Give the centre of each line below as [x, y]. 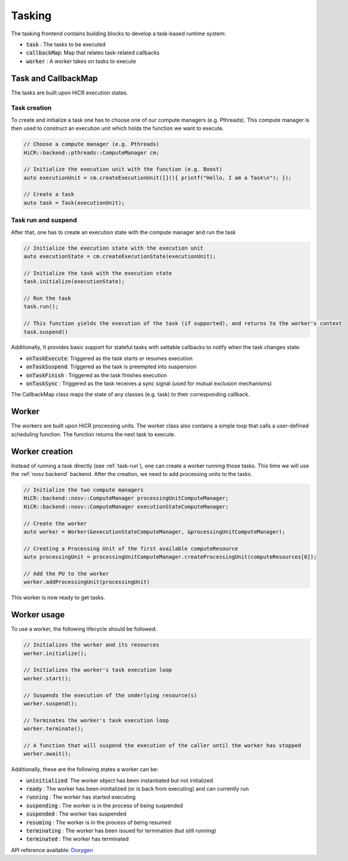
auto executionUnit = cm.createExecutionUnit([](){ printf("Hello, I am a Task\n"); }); [158, 178]
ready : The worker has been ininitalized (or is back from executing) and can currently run [138, 789]
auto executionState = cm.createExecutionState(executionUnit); [120, 256]
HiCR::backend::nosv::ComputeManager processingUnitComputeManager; [126, 498]
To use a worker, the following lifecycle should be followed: [84, 629]
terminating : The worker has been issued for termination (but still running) [121, 830]
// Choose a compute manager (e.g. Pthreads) [91, 144]
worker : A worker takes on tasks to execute [81, 61]
